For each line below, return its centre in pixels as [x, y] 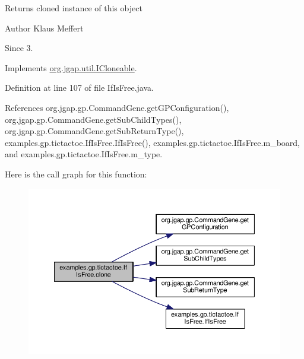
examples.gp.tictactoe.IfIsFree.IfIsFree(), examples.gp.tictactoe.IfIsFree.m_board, [152, 142]
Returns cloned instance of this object [74, 8]
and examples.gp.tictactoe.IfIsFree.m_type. [84, 154]
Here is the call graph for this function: [76, 174]
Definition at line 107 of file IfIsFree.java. [79, 88]
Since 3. [19, 48]
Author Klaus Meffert [44, 28]
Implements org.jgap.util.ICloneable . [71, 67]
